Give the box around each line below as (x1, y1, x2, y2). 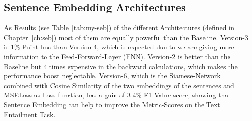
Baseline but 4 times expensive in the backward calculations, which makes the (4, 61, 238, 71)
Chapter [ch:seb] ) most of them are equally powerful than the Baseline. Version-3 (4, 32, 248, 42)
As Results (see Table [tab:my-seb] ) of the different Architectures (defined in (4, 23, 234, 33)
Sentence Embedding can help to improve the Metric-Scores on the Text (4, 99, 220, 109)
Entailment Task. (4, 109, 56, 119)
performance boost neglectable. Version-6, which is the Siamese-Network (4, 71, 221, 81)
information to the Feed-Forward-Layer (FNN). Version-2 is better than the (4, 51, 230, 61)
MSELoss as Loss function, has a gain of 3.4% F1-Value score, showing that (4, 90, 231, 100)
